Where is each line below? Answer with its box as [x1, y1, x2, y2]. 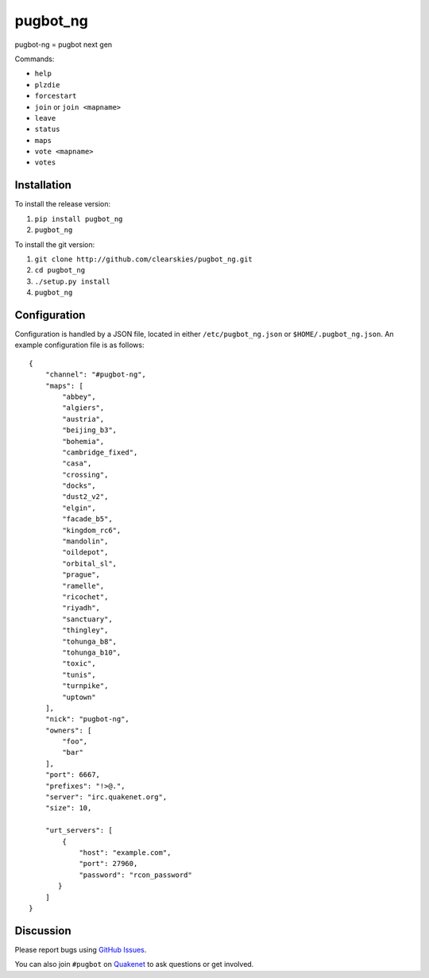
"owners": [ [44, 725, 92, 735]
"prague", [62, 570, 101, 579]
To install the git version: [14, 239, 95, 249]
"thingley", [62, 626, 109, 635]
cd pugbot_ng [34, 266, 86, 275]
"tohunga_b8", [62, 636, 118, 646]
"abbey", [62, 392, 96, 401]
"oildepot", [62, 548, 109, 557]
